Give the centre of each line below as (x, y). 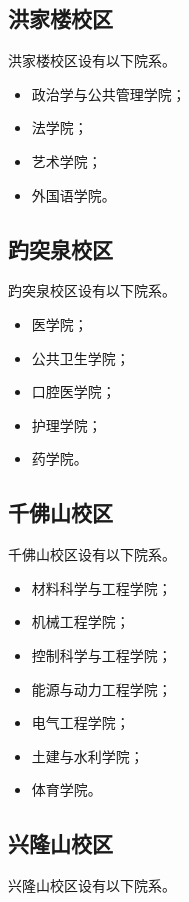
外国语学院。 (73, 194)
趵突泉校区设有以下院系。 (92, 290)
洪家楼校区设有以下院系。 (92, 60)
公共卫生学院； (80, 357)
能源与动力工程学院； (101, 688)
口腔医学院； (73, 391)
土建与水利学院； (87, 755)
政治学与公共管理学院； (108, 93)
